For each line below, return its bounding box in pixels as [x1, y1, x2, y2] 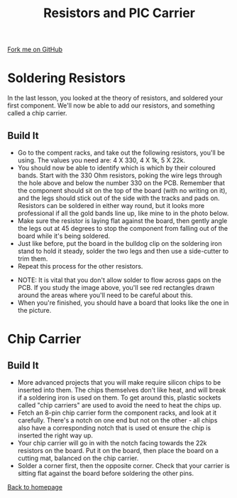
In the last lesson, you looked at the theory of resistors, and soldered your [7, 94, 224, 103]
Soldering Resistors [7, 70, 126, 86]
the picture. [17, 306, 52, 314]
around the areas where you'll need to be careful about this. [17, 291, 193, 299]
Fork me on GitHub [7, 45, 62, 54]
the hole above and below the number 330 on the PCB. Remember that [17, 178, 226, 187]
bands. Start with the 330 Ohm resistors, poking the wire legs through [17, 171, 222, 180]
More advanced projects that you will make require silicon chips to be [17, 378, 221, 386]
